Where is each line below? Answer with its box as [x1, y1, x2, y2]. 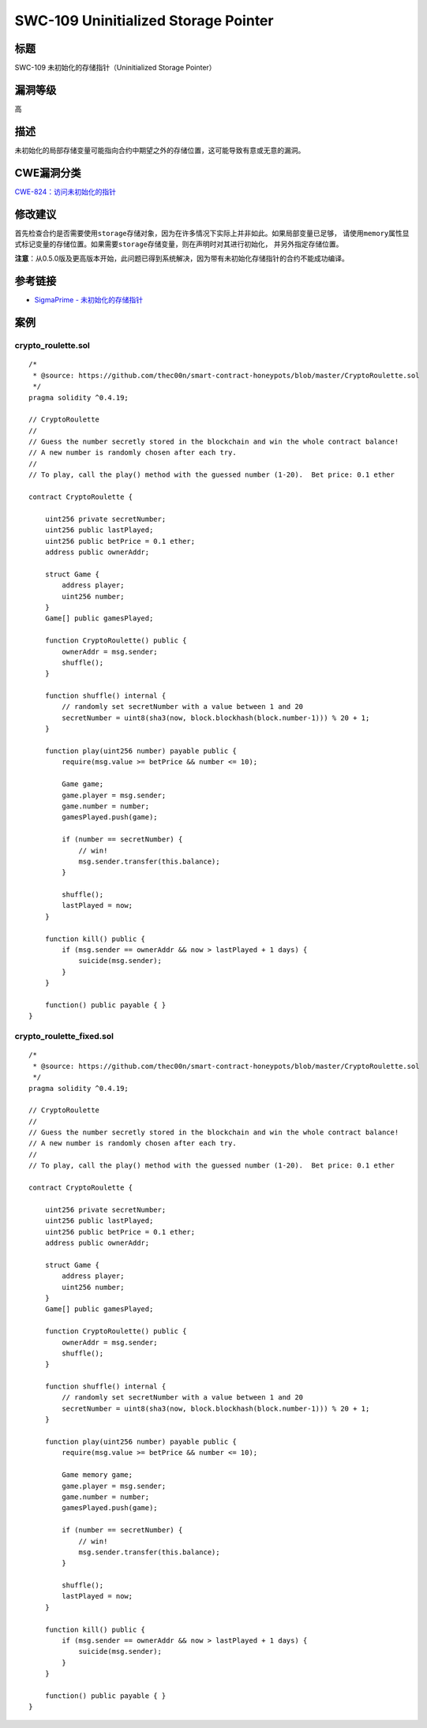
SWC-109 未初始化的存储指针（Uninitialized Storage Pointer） [14, 63, 216, 73]
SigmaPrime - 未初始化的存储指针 [34, 295, 144, 305]
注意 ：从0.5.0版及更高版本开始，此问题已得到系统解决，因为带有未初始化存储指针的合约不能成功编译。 [14, 253, 349, 264]
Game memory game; [62, 1471, 133, 1479]
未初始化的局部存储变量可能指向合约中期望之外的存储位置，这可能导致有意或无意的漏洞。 [14, 145, 305, 155]
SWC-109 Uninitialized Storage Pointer [14, 12, 274, 29]
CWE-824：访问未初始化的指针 [14, 186, 116, 197]
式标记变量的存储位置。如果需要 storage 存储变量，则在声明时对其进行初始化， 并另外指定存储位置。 [14, 239, 343, 249]
